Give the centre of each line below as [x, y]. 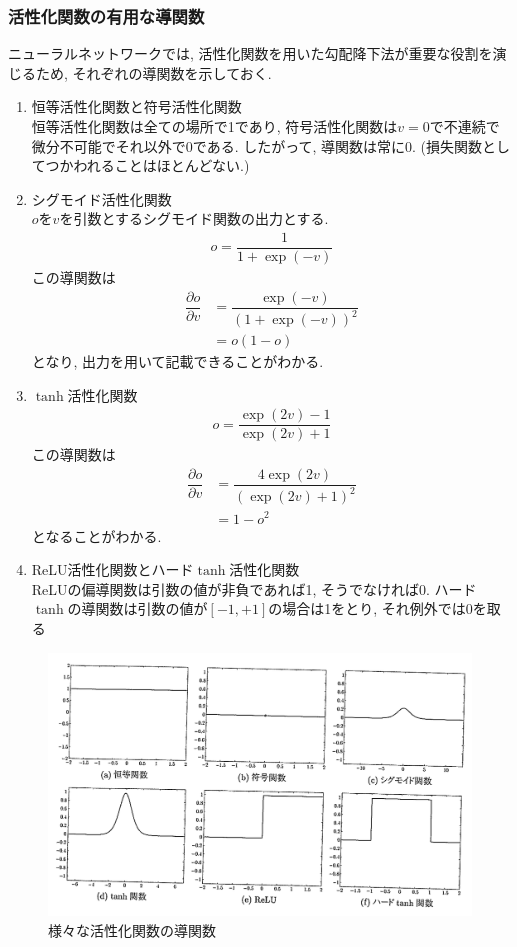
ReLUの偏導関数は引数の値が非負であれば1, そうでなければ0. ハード [254, 588]
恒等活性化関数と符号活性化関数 [136, 106]
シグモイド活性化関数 [101, 198]
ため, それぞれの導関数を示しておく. [153, 72]
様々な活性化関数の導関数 [132, 929]
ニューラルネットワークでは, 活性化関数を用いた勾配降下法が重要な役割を [250, 53]
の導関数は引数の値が [137, 608]
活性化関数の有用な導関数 [106, 15]
